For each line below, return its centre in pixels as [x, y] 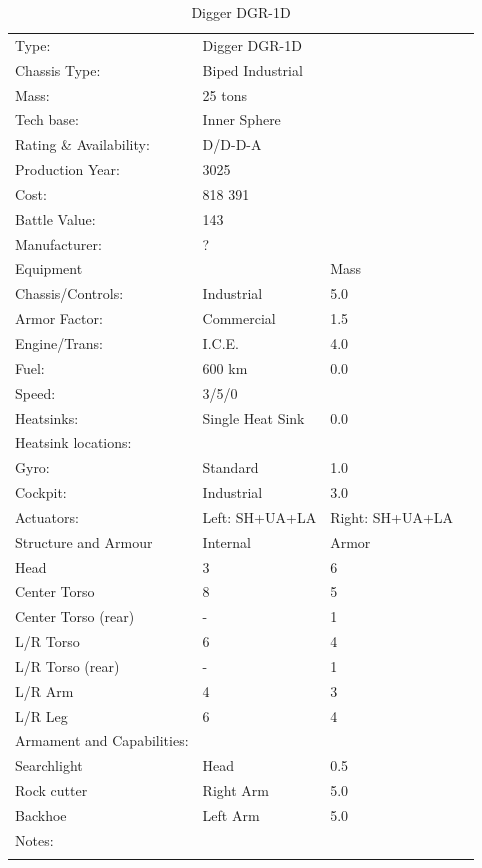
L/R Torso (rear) [67, 665]
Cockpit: [41, 492]
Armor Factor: [59, 318]
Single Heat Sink [253, 417]
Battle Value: [55, 218]
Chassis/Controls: [69, 293]
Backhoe [41, 815]
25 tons [224, 94]
